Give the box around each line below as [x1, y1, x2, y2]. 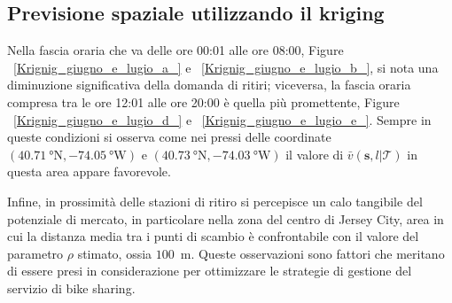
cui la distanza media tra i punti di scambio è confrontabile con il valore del [7, 227, 419, 245]
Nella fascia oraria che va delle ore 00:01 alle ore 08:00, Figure [7, 41, 344, 59]
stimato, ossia [77, 244, 152, 262]
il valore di [285, 144, 344, 163]
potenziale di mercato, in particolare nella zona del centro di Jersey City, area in [7, 209, 444, 228]
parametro [7, 244, 64, 262]
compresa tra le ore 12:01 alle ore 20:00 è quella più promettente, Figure [7, 92, 400, 111]
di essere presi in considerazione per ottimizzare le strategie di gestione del [7, 261, 412, 280]
